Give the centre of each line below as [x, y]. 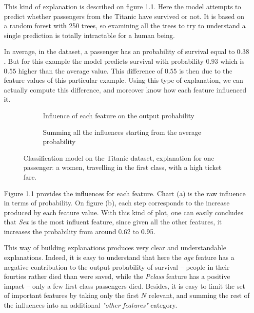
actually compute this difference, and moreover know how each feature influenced [125, 89]
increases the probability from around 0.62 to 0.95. [80, 231]
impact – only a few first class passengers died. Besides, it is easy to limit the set [125, 285]
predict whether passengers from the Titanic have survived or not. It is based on [124, 16]
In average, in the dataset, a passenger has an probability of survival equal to [119, 51]
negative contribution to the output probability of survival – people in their [117, 267]
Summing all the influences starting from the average [122, 132]
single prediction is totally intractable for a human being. [89, 35]
